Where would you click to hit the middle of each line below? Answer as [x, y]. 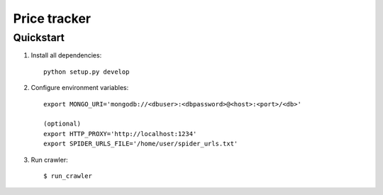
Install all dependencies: [66, 55]
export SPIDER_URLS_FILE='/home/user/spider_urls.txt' [141, 144]
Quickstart [39, 38]
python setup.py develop [87, 72]
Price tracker [52, 18]
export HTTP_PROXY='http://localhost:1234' [120, 134]
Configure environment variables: [80, 88]
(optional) [62, 124]
